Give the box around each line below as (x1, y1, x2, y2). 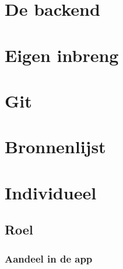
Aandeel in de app (5, 251, 93, 265)
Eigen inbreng (5, 43, 119, 67)
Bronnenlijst (5, 134, 106, 158)
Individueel (5, 180, 97, 204)
